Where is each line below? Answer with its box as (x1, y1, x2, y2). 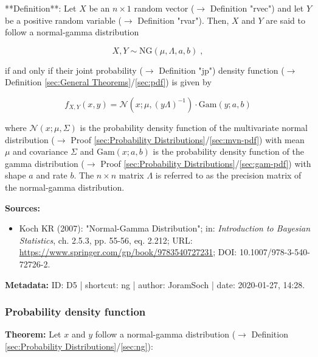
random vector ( (134, 2, 195, 14)
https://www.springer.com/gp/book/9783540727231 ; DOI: (19, 246, 237, 258)
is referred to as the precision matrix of (155, 169, 302, 182)
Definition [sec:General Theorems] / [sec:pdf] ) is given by (5, 76, 212, 88)
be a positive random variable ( (5, 13, 122, 26)
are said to (266, 13, 305, 26)
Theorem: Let (5, 328, 61, 341)
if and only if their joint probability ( (5, 63, 143, 76)
